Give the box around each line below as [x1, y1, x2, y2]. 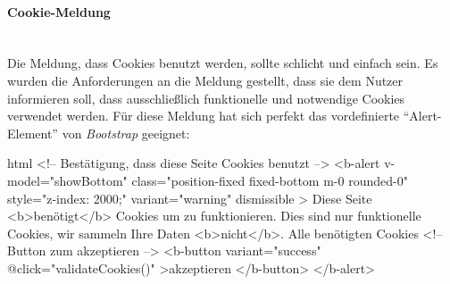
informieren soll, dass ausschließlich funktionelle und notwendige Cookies [7, 88, 405, 107]
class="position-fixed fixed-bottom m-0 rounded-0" [131, 171, 408, 189]
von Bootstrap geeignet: [62, 123, 190, 142]
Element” [7, 123, 58, 142]
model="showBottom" [7, 171, 128, 189]
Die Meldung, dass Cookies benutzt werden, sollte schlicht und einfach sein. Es [7, 54, 438, 72]
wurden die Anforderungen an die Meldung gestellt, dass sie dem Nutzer [7, 71, 404, 89]
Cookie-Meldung [7, 2, 111, 21]
